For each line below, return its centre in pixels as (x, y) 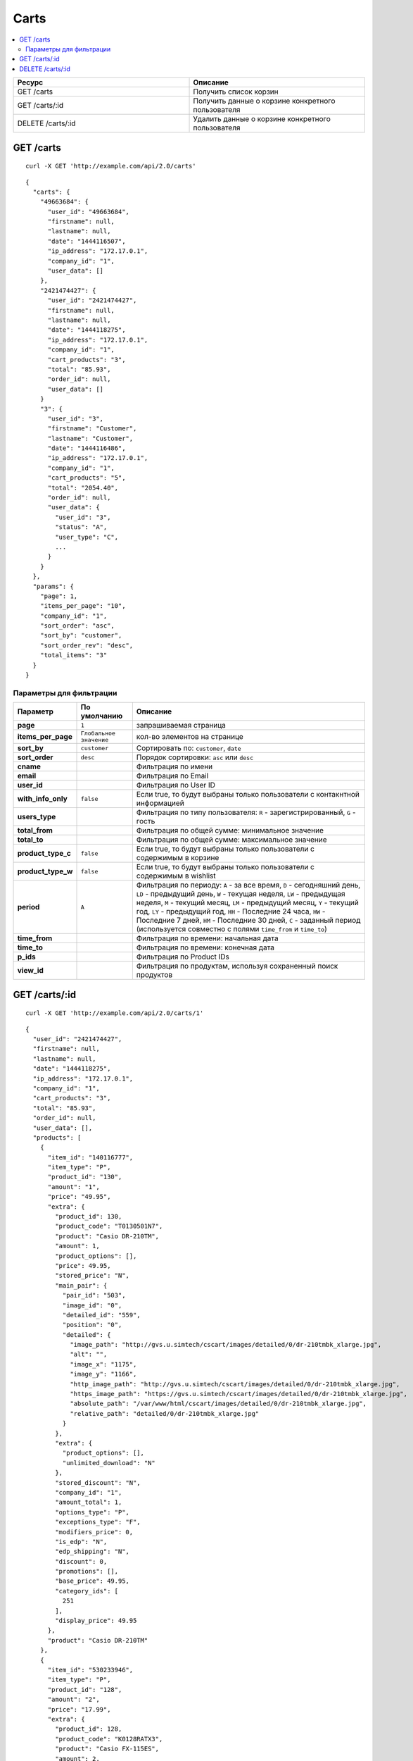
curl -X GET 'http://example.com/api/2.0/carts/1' (115, 1013)
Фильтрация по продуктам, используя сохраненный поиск (237, 966)
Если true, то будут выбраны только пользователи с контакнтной (248, 795)
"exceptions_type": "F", (98, 1522)
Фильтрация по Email (172, 776)
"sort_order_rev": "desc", (87, 645)
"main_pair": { (81, 1285)
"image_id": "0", (92, 1305)
